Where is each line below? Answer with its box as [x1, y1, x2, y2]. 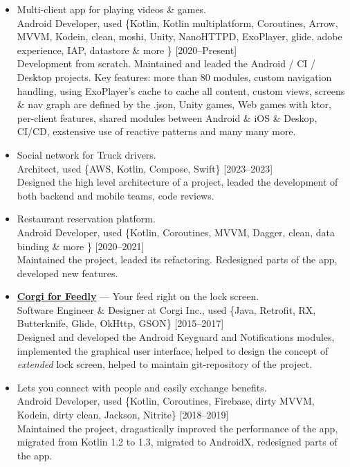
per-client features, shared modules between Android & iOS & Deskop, [17, 110, 317, 125]
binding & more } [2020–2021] [17, 238, 145, 253]
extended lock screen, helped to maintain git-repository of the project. [17, 357, 313, 371]
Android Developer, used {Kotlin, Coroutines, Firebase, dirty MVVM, [17, 394, 315, 408]
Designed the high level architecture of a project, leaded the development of [17, 175, 338, 189]
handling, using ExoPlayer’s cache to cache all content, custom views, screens [17, 83, 345, 98]
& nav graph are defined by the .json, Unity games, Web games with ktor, [17, 97, 331, 112]
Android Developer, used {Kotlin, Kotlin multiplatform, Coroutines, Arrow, [17, 15, 338, 30]
